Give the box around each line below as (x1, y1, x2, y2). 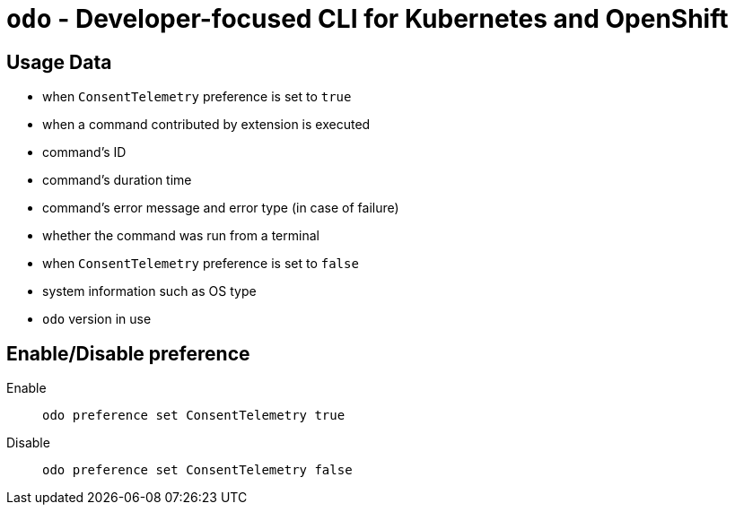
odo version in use (42, 311, 152, 327)
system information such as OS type (42, 283, 257, 299)
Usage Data (6, 50, 112, 74)
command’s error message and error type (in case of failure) (42, 200, 399, 216)
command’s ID (42, 144, 127, 161)
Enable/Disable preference (6, 342, 250, 365)
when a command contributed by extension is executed (42, 117, 371, 133)
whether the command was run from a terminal (42, 228, 319, 244)
